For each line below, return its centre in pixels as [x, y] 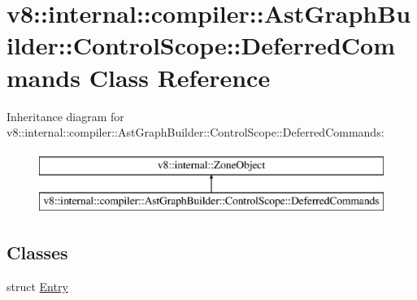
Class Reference [180, 77]
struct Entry [37, 287]
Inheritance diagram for [65, 116]
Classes [37, 252]
